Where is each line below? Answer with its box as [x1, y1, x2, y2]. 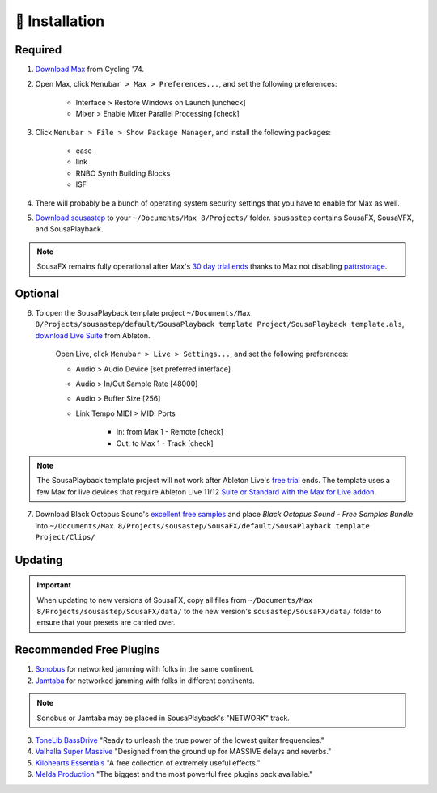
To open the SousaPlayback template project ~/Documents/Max [35, 308, 251, 318]
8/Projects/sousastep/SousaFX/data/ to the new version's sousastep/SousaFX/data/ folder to [36, 607, 382, 617]
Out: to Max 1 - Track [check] [116, 438, 214, 448]
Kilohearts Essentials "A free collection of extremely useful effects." [35, 757, 261, 768]
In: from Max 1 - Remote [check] [116, 427, 224, 437]
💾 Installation [15, 12, 105, 30]
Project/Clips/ [35, 532, 96, 541]
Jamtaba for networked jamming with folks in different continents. [35, 676, 255, 685]
